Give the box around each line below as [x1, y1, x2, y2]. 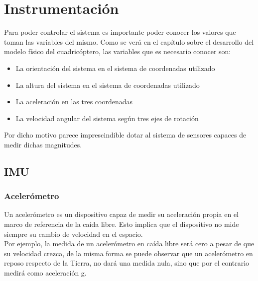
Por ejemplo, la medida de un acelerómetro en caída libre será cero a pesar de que [4, 238, 255, 249]
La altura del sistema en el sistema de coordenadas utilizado [15, 79, 200, 90]
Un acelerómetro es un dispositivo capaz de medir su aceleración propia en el [4, 209, 239, 219]
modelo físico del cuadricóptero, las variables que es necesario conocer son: [4, 46, 231, 57]
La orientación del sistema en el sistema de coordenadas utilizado [15, 63, 215, 73]
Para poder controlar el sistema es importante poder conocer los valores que [4, 27, 236, 37]
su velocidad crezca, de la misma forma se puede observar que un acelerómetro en [4, 248, 253, 258]
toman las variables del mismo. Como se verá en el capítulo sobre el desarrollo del [4, 36, 254, 47]
